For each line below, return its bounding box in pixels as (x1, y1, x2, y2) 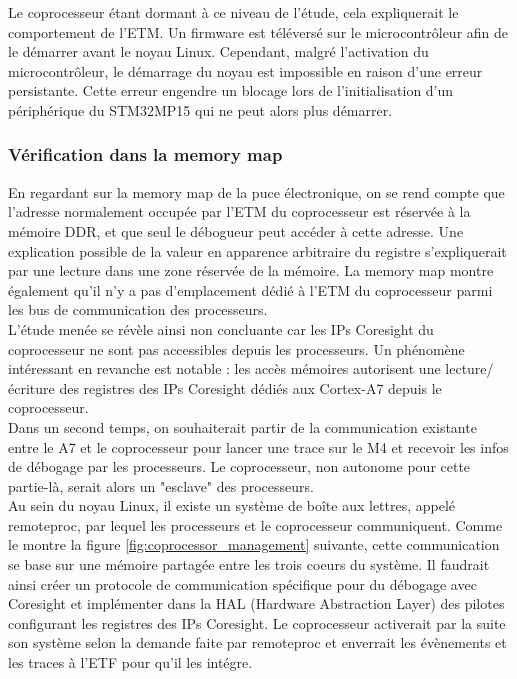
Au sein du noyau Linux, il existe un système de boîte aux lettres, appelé (8, 495, 456, 516)
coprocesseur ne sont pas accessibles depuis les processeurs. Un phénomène (8, 338, 465, 359)
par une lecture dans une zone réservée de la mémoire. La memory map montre (8, 260, 494, 281)
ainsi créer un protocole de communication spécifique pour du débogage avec (8, 573, 477, 594)
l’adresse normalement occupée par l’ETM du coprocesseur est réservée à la (8, 201, 471, 222)
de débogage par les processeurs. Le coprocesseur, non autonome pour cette (8, 456, 471, 477)
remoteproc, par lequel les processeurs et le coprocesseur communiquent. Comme (8, 514, 503, 535)
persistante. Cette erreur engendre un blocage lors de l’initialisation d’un (8, 80, 454, 101)
